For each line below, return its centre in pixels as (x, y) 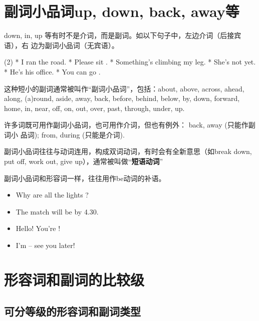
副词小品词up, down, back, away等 (122, 11)
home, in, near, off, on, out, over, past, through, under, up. (94, 108)
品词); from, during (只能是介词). (72, 134)
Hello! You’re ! (38, 228)
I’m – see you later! (45, 245)
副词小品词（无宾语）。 (82, 45)
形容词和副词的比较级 (74, 279)
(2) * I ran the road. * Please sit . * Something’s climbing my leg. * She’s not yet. (130, 62)
